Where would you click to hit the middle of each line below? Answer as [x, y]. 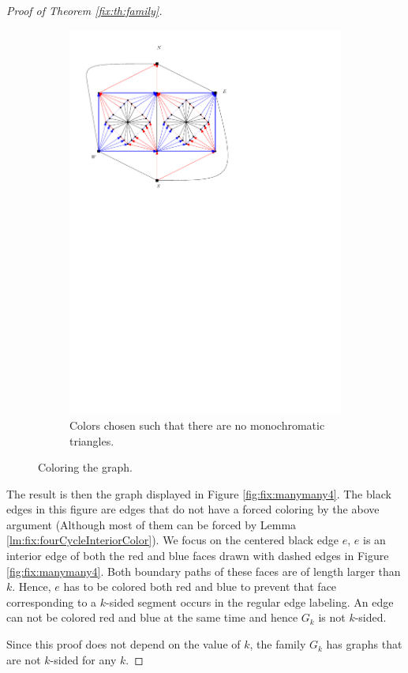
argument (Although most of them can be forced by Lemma [152, 524]
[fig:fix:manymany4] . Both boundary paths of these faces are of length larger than [204, 571]
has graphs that [364, 644]
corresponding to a [52, 602]
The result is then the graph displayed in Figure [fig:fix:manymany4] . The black [199, 493]
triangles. [92, 440]
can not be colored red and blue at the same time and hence [152, 617]
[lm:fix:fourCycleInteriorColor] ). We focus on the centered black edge [173, 540]
